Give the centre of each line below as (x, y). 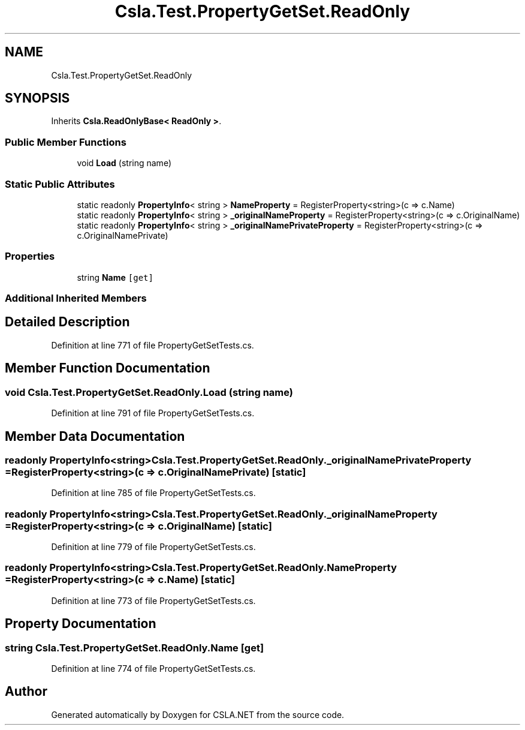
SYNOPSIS (37, 98)
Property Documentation (81, 624)
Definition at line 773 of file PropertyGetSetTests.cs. (153, 600)
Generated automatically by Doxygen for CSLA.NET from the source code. (198, 714)
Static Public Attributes (60, 184)
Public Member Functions (66, 142)
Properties (30, 256)
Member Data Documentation (95, 436)
